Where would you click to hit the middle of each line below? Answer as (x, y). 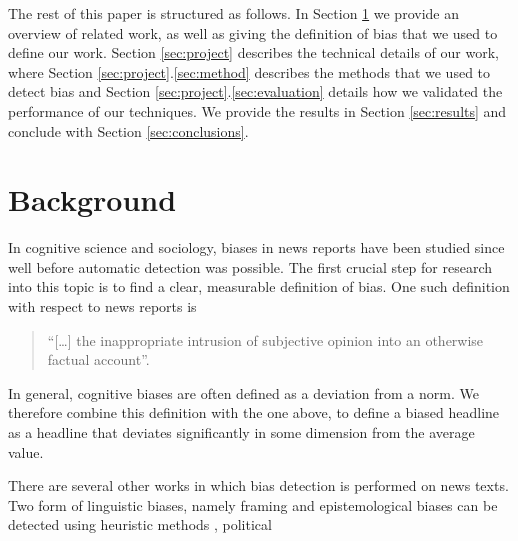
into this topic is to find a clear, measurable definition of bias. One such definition (259, 286)
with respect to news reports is (102, 306)
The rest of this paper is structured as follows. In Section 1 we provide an (233, 13)
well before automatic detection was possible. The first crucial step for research (250, 266)
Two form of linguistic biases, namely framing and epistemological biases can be (253, 504)
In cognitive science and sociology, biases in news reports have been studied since (256, 247)
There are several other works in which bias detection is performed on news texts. (258, 485)
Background (92, 199)
